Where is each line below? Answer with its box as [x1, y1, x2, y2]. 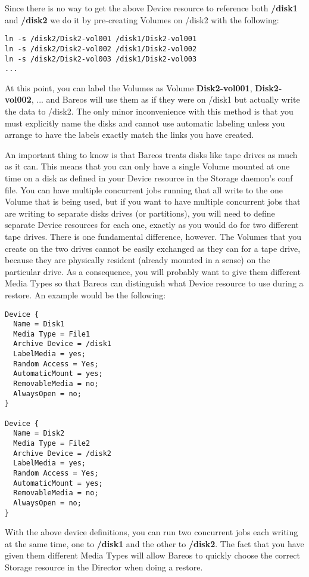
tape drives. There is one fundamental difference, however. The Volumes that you [5, 230, 302, 242]
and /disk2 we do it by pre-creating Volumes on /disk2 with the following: [5, 13, 279, 26]
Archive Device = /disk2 [13, 449, 111, 458]
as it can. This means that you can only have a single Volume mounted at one [5, 160, 290, 172]
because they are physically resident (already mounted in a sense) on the [5, 254, 270, 266]
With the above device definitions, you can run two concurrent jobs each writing [5, 526, 298, 538]
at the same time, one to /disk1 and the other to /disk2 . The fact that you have [5, 537, 304, 550]
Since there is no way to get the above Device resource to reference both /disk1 [5, 2, 298, 14]
